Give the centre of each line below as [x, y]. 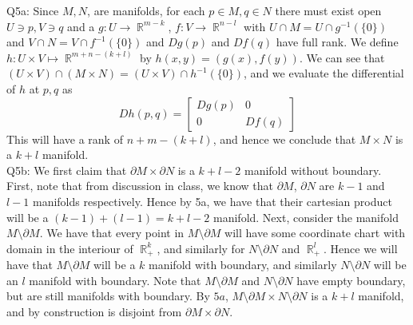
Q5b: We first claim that [67, 170]
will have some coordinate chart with [315, 233]
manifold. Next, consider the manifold [306, 217]
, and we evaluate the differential [324, 73]
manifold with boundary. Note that [115, 280]
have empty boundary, [351, 280]
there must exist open [328, 10]
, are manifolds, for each [146, 10]
